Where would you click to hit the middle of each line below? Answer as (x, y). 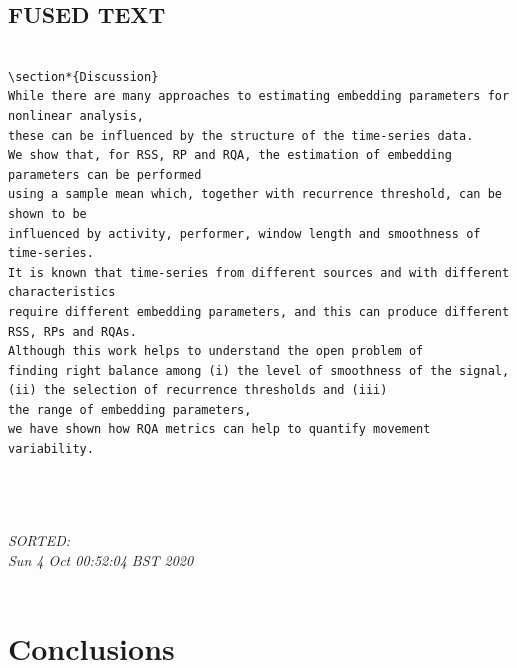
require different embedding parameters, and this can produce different (259, 311)
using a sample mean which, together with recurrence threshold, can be (255, 194)
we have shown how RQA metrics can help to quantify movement (219, 429)
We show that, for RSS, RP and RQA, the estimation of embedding (230, 155)
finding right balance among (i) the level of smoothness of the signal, (259, 370)
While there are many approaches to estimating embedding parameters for (259, 96)
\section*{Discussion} (83, 76)
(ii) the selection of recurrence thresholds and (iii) (198, 390)
